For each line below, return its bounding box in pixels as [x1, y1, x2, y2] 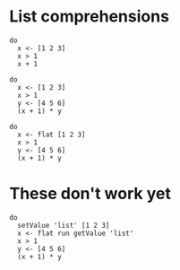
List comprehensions [9, 6, 170, 27]
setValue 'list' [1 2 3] [17, 221, 110, 230]
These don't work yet [9, 184, 172, 204]
